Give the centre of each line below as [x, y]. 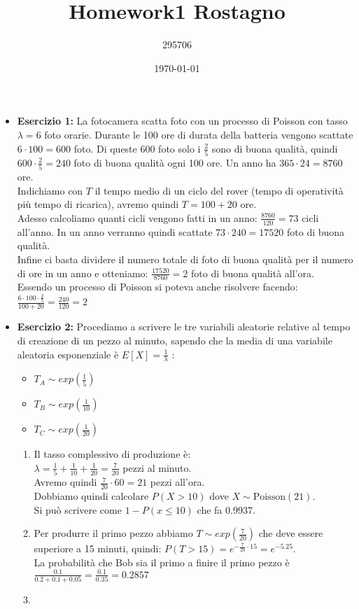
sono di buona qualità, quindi [275, 148]
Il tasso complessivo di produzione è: [112, 454]
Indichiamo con [50, 190]
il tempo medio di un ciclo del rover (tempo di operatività [219, 190]
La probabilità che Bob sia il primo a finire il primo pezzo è [162, 562]
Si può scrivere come [78, 509]
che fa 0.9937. [226, 509]
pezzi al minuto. [157, 467]
